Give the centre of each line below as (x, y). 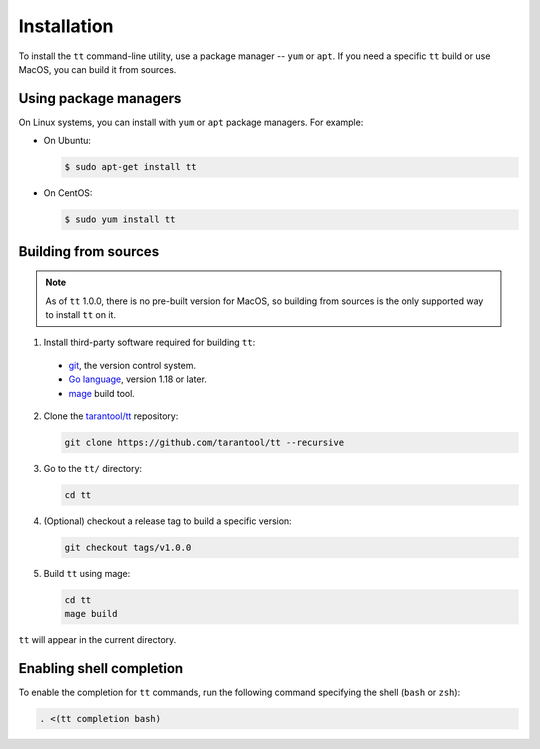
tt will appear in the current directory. (97, 640)
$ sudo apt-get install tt (130, 167)
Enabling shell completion (101, 668)
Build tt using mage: (87, 573)
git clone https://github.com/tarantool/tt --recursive (204, 442)
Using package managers (100, 98)
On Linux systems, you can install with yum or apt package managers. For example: (191, 122)
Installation (66, 26)
